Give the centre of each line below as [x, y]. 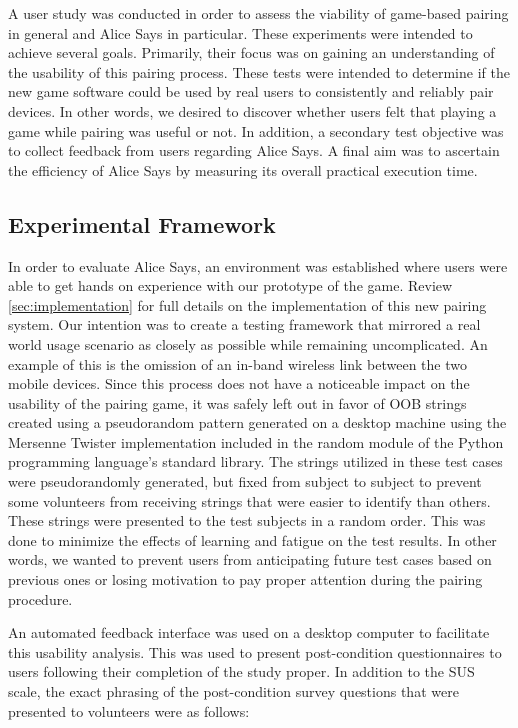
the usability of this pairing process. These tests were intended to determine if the [259, 71]
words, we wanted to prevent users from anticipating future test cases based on [250, 559]
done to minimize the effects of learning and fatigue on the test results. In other [252, 539]
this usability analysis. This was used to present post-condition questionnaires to [255, 651]
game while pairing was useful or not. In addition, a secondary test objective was [256, 130]
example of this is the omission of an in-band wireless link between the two [237, 363]
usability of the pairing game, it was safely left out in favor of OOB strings [237, 402]
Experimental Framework [142, 223]
